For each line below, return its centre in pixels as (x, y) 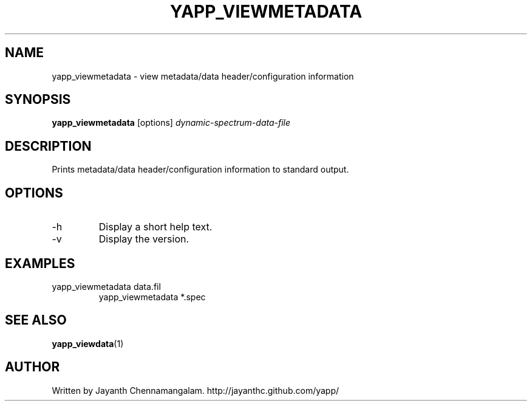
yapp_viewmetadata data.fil (106, 286)
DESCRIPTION (48, 146)
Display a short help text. (155, 227)
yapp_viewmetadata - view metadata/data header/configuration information (203, 76)
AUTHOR (32, 367)
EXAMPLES (40, 263)
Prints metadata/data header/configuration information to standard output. (200, 170)
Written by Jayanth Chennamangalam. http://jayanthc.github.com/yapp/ (196, 390)
